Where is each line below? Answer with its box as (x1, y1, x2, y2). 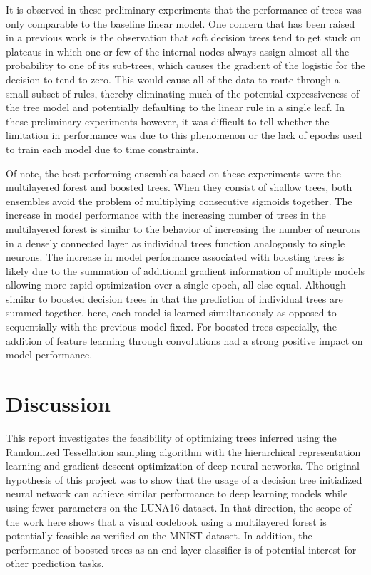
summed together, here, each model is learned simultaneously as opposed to (6, 305, 337, 320)
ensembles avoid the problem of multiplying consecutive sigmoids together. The (6, 193, 352, 208)
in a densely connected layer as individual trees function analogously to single (6, 235, 345, 250)
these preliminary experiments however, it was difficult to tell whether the (6, 113, 330, 128)
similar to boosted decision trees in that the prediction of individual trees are (6, 291, 343, 306)
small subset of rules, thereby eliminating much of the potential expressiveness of (6, 86, 360, 100)
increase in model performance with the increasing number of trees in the (6, 207, 326, 222)
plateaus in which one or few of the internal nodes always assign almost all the (6, 43, 350, 58)
